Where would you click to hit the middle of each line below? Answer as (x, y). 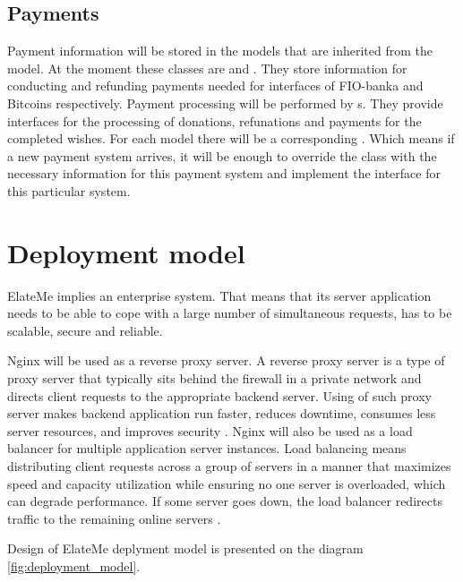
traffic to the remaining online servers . (114, 518)
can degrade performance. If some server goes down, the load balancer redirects (225, 501)
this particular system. (69, 190)
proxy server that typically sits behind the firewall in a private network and (214, 378)
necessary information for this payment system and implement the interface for (224, 173)
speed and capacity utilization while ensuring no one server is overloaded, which (227, 483)
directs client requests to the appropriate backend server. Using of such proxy (219, 395)
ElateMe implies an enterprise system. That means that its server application (219, 295)
